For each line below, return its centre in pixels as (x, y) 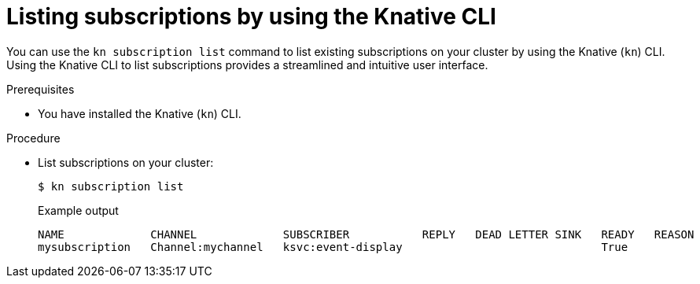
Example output (78, 210)
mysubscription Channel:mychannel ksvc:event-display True (333, 247)
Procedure (33, 138)
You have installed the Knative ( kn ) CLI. (140, 113)
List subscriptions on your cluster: (126, 162)
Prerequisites (41, 89)
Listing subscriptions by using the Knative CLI (251, 17)
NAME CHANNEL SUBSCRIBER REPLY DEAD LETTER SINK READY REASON (366, 234)
